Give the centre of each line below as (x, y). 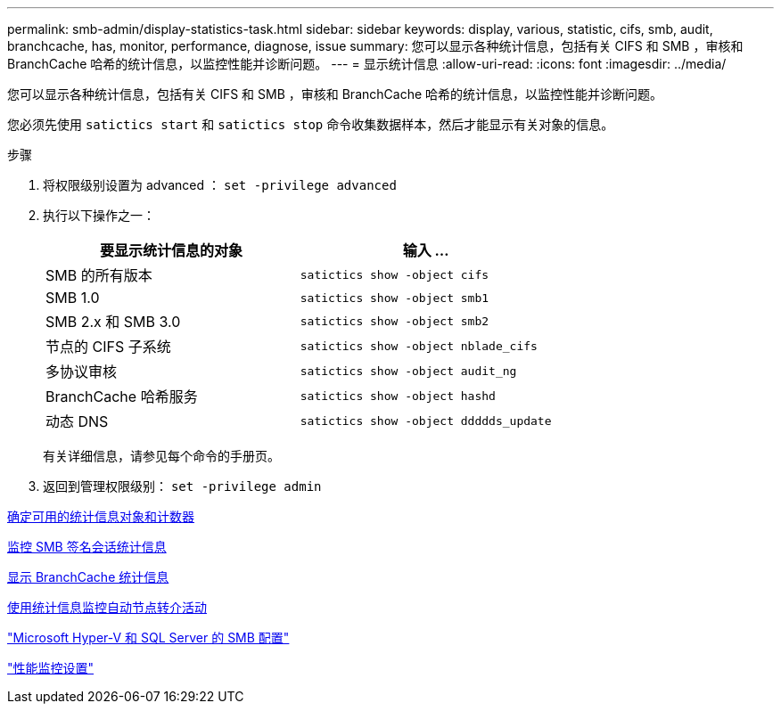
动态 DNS (77, 421)
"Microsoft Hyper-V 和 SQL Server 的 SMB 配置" (148, 637)
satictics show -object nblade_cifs (419, 346)
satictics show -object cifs (395, 274)
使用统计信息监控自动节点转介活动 (107, 607)
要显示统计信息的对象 (171, 250)
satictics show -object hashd (398, 396)
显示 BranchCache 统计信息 (88, 577)
